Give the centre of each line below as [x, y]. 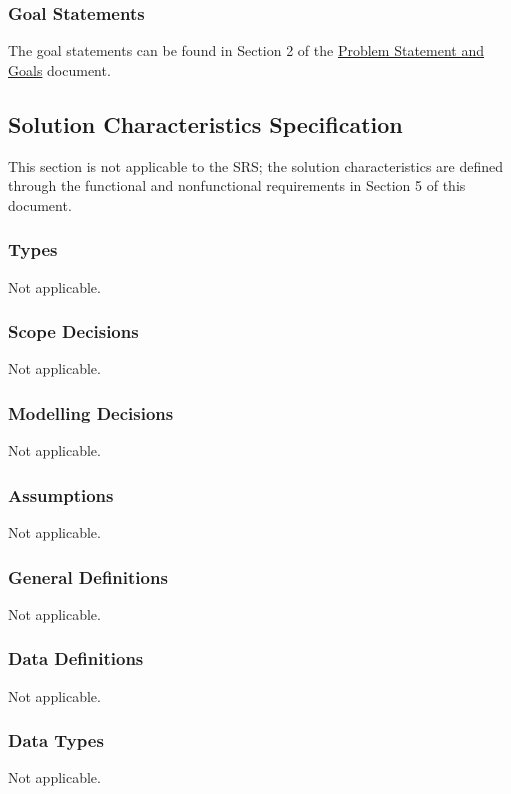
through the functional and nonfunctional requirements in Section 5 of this [237, 185]
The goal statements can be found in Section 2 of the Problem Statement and [246, 50]
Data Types [56, 740]
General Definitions [88, 576]
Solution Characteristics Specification [205, 123]
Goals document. [59, 69]
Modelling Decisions [91, 412]
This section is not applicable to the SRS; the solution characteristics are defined [256, 165]
